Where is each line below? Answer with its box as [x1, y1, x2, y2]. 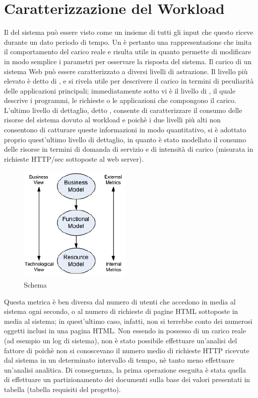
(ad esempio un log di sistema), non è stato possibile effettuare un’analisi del [4, 335, 237, 345]
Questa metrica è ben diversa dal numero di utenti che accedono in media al [4, 296, 236, 306]
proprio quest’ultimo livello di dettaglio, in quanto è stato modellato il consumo [4, 134, 247, 144]
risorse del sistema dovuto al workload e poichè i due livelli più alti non [4, 114, 221, 125]
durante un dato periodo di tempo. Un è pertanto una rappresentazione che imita [4, 36, 252, 47]
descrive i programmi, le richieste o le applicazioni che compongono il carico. [4, 95, 237, 105]
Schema [24, 280, 47, 290]
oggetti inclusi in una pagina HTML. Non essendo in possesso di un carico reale [4, 325, 246, 336]
